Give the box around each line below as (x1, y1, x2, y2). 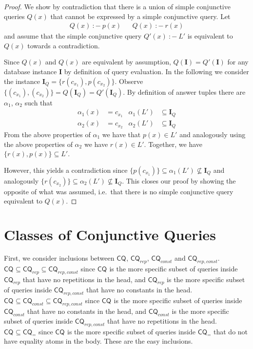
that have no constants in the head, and (27, 306, 147, 316)
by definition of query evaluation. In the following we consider (64, 66, 249, 76)
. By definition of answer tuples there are (123, 86, 246, 97)
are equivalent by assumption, (82, 57, 171, 67)
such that (24, 97, 53, 107)
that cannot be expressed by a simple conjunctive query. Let (50, 11, 231, 21)
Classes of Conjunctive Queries (4, 225, 216, 245)
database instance (4, 66, 57, 76)
